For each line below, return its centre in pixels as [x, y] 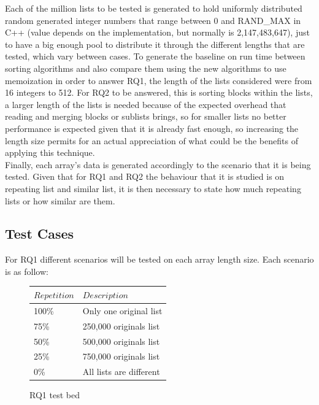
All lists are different [121, 372]
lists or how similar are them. [60, 200]
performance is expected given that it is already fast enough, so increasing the [152, 128]
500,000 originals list [121, 341]
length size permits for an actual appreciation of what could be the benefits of [152, 140]
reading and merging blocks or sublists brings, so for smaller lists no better [146, 116]
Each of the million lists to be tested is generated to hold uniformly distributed [154, 8]
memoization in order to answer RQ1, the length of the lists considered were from [159, 80]
